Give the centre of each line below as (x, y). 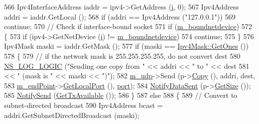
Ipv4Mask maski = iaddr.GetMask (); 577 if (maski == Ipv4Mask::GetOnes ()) (126, 46)
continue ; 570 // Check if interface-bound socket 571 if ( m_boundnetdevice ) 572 (128, 26)
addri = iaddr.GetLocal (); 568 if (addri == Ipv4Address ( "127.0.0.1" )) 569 (120, 16)
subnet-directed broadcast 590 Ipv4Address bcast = (84, 105)
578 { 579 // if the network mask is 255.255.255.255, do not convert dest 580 (122, 55)
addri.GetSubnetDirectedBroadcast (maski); (72, 115)
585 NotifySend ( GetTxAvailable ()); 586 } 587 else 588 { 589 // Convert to (121, 95)
